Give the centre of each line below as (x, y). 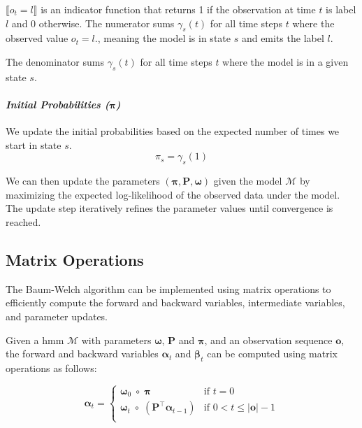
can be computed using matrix (272, 354)
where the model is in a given (285, 61)
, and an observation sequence (268, 340)
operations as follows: (51, 368)
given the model (248, 181)
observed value (37, 38)
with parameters (116, 340)
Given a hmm (35, 340)
